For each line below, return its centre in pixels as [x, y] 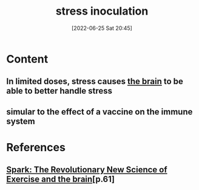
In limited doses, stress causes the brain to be [95, 81]
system [21, 121]
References [36, 147]
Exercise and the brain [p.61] [61, 179]
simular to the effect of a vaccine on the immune [99, 112]
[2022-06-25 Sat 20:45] [102, 28]
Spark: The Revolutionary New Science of [87, 170]
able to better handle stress [59, 91]
